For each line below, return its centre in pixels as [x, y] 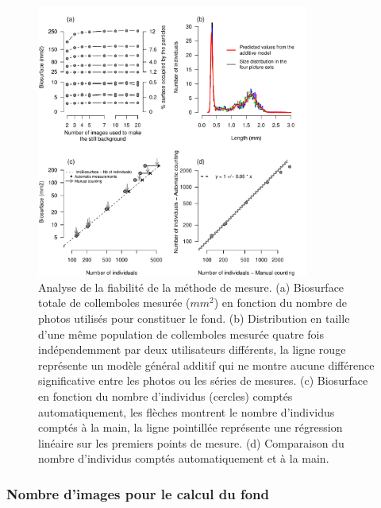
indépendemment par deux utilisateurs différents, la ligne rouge [192, 349]
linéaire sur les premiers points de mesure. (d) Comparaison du [191, 442]
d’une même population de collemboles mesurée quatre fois [181, 333]
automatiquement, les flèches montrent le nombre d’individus [187, 411]
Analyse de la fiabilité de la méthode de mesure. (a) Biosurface [191, 287]
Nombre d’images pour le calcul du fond [138, 493]
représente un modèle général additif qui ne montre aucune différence [206, 365]
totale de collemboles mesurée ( [114, 302]
